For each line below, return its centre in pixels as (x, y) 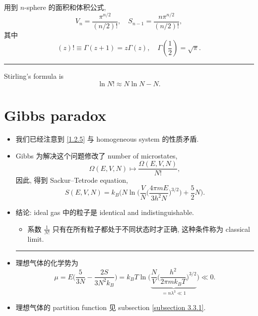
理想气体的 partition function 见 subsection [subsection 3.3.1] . (111, 307)
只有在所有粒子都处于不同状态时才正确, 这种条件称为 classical (151, 229)
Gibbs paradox (55, 115)
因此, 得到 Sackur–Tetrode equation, (72, 180)
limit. (36, 238)
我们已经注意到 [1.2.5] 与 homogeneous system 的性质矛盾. (107, 139)
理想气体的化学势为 (47, 263)
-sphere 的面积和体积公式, (65, 7)
